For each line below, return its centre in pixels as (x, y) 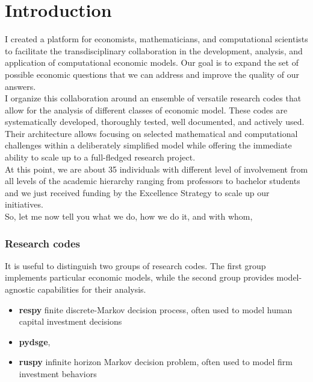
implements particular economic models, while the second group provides (139, 277)
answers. (20, 86)
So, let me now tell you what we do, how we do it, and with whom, (129, 216)
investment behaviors (58, 374)
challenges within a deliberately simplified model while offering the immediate (148, 145)
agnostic (20, 289)
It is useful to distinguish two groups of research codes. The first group (135, 265)
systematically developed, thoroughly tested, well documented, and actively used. (155, 122)
